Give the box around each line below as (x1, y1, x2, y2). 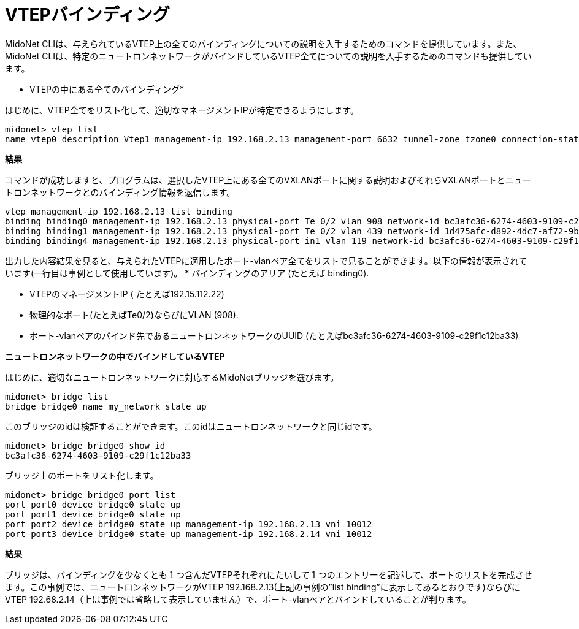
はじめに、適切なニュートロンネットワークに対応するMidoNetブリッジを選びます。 (5, 372, 339, 383)
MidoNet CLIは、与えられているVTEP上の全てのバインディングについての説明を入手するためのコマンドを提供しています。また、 (5, 38, 522, 49)
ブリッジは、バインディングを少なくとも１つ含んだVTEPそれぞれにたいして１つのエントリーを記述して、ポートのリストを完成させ (5, 569, 532, 580)
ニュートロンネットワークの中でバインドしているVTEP (5, 351, 225, 362)
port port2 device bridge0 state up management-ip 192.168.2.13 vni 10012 (5, 519, 372, 529)
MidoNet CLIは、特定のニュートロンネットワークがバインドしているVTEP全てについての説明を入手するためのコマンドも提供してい (5, 50, 532, 61)
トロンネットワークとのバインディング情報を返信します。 (5, 186, 236, 197)
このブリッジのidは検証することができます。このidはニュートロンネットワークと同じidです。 (5, 421, 377, 432)
